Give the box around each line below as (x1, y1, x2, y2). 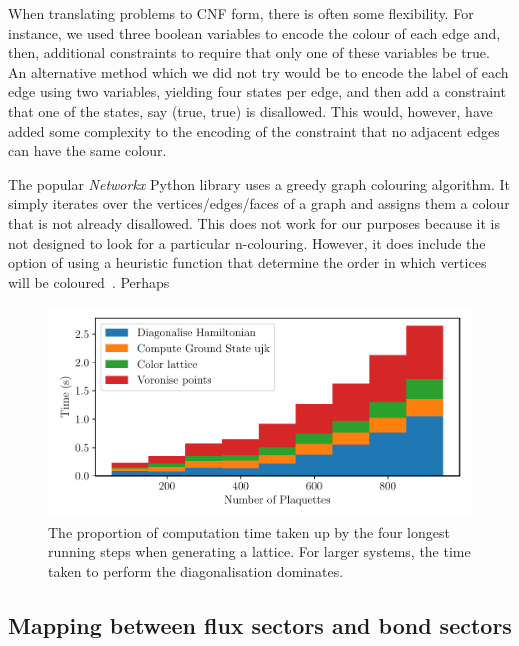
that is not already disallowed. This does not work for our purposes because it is (8, 212, 500, 233)
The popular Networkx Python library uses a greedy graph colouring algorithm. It (8, 173, 510, 194)
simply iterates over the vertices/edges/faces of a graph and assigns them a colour (8, 193, 510, 214)
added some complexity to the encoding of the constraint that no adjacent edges (8, 120, 500, 141)
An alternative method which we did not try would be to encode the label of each (8, 61, 509, 82)
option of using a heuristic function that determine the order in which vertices (8, 252, 487, 273)
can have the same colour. (8, 140, 167, 161)
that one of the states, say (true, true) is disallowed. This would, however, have (8, 100, 493, 121)
